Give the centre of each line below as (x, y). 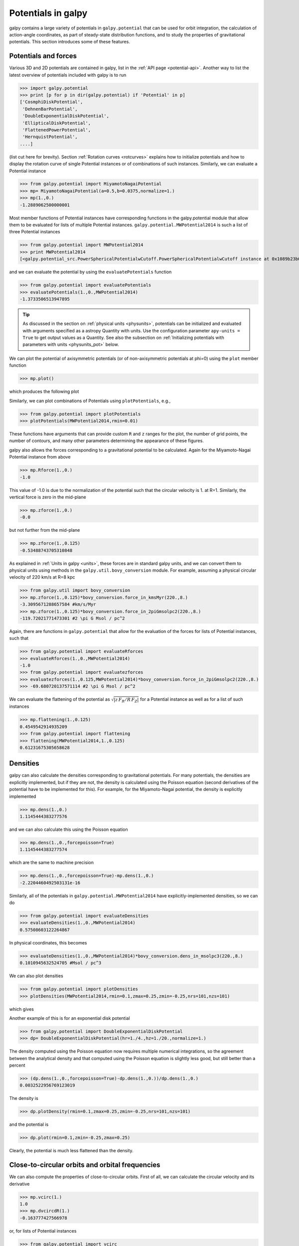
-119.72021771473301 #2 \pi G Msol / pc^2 (72, 618)
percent (17, 1065)
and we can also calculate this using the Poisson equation (69, 829)
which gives (22, 1009)
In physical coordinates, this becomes (48, 942)
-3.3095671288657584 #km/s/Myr (58, 605)
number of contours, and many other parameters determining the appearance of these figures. (106, 441)
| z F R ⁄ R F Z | (126, 700)
